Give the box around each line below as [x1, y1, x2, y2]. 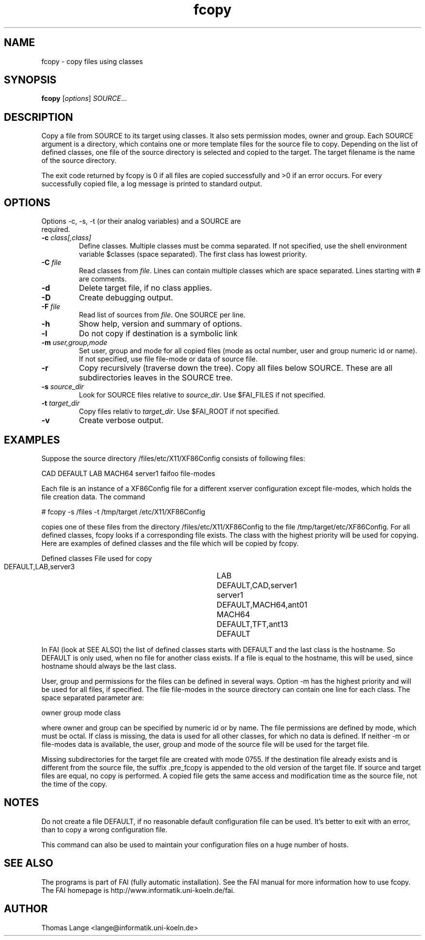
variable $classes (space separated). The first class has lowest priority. [79, 250, 307, 259]
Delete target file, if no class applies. [79, 283, 212, 293]
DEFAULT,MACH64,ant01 [216, 599, 308, 610]
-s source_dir [41, 382, 84, 391]
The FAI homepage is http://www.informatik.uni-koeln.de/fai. [41, 886, 235, 894]
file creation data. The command [41, 492, 146, 501]
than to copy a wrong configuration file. [41, 825, 168, 834]
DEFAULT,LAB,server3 [4, 562, 75, 571]
